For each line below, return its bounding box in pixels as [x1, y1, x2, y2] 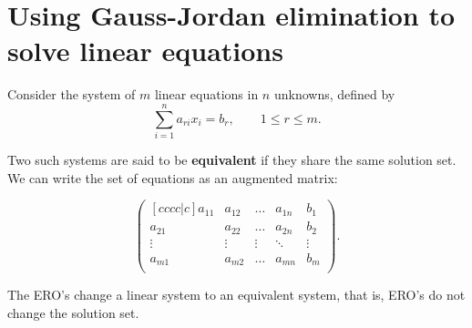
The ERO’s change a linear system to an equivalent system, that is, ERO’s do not [7, 285, 466, 304]
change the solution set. [7, 302, 139, 322]
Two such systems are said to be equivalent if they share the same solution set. [7, 150, 457, 169]
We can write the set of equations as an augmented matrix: [7, 168, 338, 187]
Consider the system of [7, 85, 136, 104]
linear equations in [154, 85, 259, 104]
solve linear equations [7, 32, 283, 69]
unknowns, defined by [273, 85, 395, 104]
